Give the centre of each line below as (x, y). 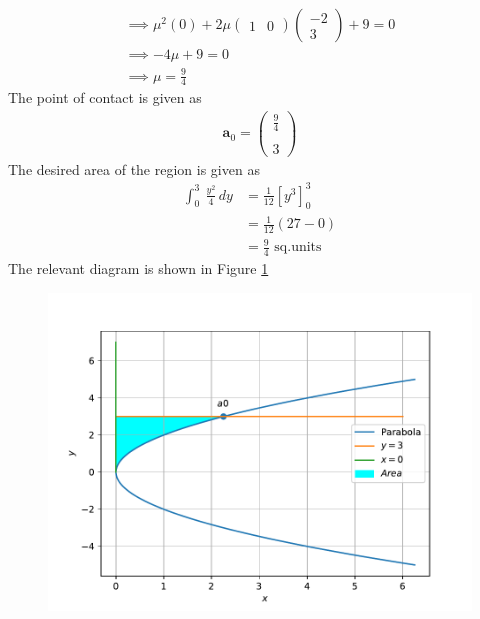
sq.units (298, 247)
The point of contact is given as (105, 97)
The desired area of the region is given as (134, 168)
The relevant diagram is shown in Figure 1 (138, 268)
